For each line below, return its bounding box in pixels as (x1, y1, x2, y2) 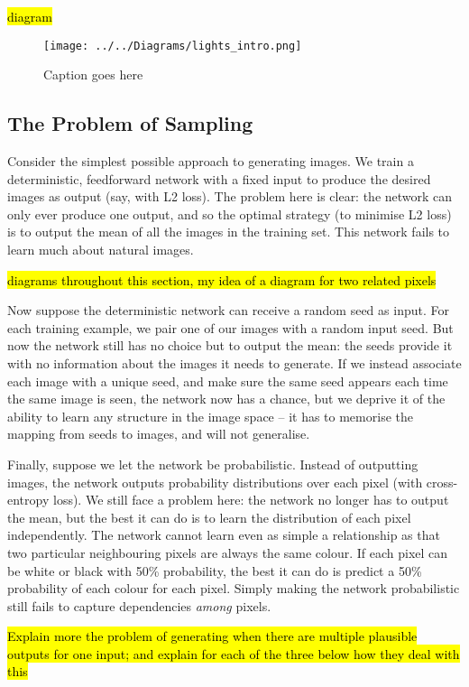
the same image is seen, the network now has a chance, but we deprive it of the (7, 389, 446, 408)
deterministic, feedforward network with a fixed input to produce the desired (7, 169, 431, 188)
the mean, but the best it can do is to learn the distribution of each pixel (7, 507, 411, 526)
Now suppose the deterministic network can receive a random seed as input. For (7, 301, 449, 320)
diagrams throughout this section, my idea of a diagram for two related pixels (7, 270, 437, 289)
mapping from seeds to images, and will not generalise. (7, 424, 310, 443)
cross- (426, 472, 458, 491)
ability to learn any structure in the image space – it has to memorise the (7, 406, 413, 425)
